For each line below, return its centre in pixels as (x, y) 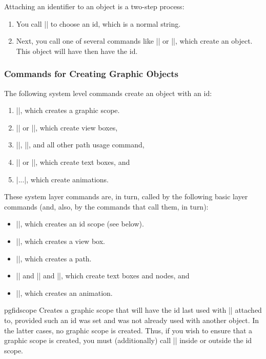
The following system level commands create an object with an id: (108, 93)
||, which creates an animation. (64, 292)
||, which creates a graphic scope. (68, 110)
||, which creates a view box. (60, 241)
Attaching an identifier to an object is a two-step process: (94, 6)
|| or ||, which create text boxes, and (73, 162)
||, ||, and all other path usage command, (80, 145)
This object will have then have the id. (77, 51)
